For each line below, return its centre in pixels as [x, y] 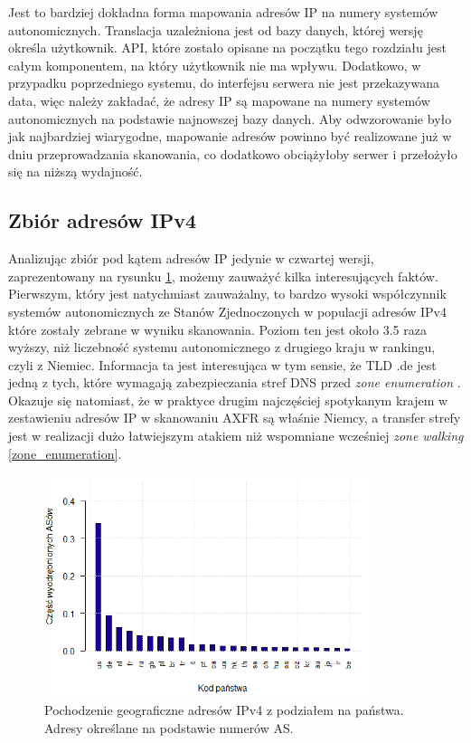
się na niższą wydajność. [75, 171]
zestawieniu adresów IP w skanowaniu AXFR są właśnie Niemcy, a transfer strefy [235, 418]
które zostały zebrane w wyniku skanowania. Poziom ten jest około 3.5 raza [217, 329]
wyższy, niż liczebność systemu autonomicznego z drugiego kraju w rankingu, [222, 347]
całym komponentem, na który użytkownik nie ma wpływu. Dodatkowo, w [215, 65]
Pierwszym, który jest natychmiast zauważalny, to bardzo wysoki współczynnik [227, 294]
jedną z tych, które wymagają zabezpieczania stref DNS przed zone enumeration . [235, 382]
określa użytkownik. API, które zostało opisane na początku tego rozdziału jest [227, 48]
